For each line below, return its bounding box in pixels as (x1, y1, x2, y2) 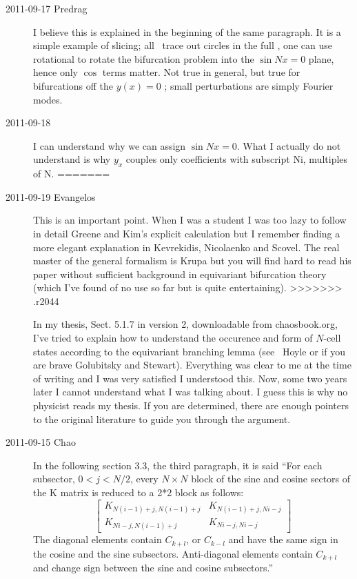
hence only (33, 65, 78, 79)
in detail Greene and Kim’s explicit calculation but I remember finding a (33, 226, 340, 240)
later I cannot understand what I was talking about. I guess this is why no (33, 384, 348, 399)
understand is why (33, 152, 111, 166)
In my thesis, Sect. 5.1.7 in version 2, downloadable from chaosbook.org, (33, 317, 338, 331)
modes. (33, 92, 63, 106)
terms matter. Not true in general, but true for (102, 65, 300, 79)
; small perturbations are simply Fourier (164, 78, 334, 92)
